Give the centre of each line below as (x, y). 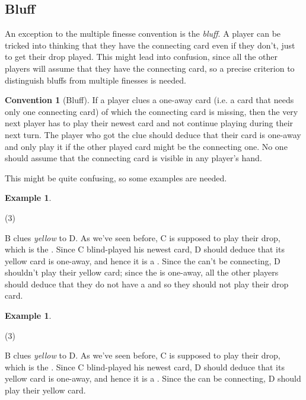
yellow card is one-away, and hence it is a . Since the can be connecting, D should (153, 378)
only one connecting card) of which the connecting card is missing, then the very (152, 111)
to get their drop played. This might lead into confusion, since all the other (141, 57)
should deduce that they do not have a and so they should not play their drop (147, 284)
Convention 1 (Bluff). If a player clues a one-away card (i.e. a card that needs (149, 100)
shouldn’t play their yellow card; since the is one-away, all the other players (142, 272)
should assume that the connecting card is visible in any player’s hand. (133, 158)
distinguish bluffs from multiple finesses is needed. (95, 80)
